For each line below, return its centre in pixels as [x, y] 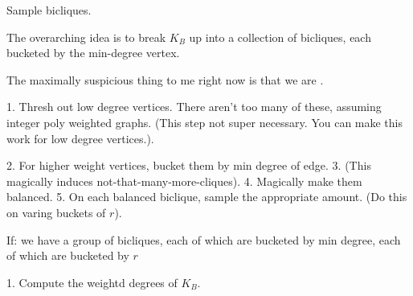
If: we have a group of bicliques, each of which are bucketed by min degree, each [204, 239]
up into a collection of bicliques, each [280, 37]
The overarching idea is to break [86, 37]
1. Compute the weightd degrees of [92, 282]
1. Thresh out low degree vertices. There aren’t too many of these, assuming [194, 107]
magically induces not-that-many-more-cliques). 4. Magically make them [184, 181]
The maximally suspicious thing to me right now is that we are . [165, 79]
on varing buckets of [56, 212]
